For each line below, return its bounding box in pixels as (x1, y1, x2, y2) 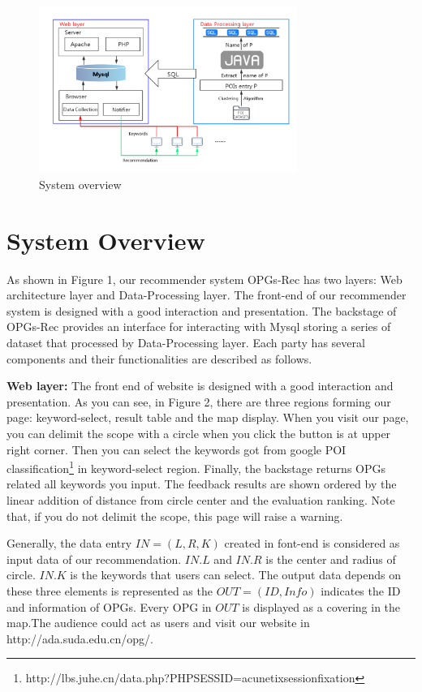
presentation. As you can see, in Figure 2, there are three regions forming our (6, 393, 391, 410)
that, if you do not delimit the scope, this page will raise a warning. (6, 507, 343, 524)
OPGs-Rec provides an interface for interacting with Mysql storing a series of (6, 318, 391, 335)
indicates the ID (321, 582, 401, 599)
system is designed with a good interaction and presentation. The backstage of (6, 302, 397, 319)
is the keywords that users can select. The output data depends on (70, 566, 402, 583)
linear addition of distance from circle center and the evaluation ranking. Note (6, 491, 395, 508)
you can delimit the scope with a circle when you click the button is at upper (6, 424, 391, 441)
